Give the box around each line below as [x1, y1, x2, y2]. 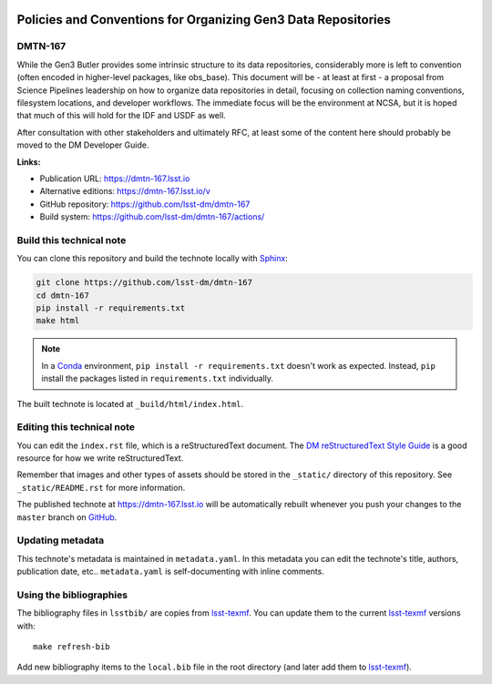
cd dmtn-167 [36, 290, 90, 301]
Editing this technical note [16, 421, 136, 434]
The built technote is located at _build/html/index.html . [16, 398, 244, 409]
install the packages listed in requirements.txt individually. [41, 373, 273, 384]
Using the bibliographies [16, 588, 128, 601]
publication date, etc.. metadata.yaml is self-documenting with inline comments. [16, 566, 325, 577]
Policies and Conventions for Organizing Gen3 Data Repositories [16, 12, 392, 27]
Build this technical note [16, 233, 127, 246]
